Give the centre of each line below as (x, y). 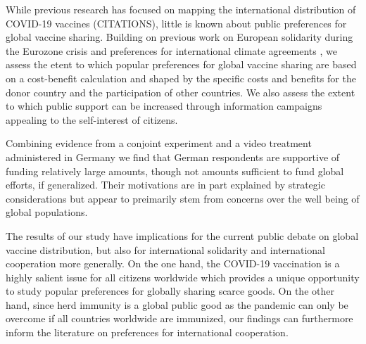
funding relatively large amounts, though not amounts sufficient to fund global (175, 171)
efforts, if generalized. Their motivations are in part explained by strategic (165, 185)
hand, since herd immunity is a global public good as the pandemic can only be (177, 304)
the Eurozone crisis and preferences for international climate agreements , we (171, 50)
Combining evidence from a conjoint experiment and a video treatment (159, 143)
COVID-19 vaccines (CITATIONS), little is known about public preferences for (176, 23)
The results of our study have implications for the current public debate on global (182, 235)
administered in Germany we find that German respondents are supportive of (173, 157)
